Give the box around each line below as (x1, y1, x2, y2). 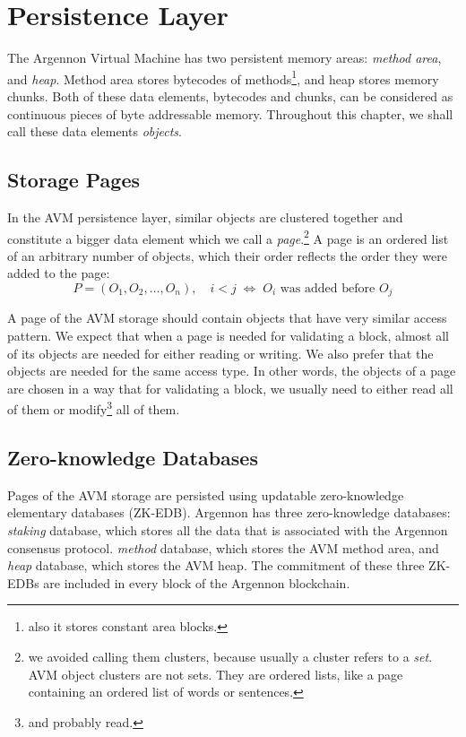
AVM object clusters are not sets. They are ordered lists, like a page (28, 664, 403, 683)
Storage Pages (7, 166, 141, 194)
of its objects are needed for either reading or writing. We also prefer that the (7, 343, 434, 362)
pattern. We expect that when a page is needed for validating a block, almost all (7, 326, 449, 345)
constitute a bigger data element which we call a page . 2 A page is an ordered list (7, 226, 449, 247)
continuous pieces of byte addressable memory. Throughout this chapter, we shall (7, 104, 453, 123)
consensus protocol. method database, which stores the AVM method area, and (7, 538, 439, 557)
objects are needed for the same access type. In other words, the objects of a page (7, 361, 456, 380)
